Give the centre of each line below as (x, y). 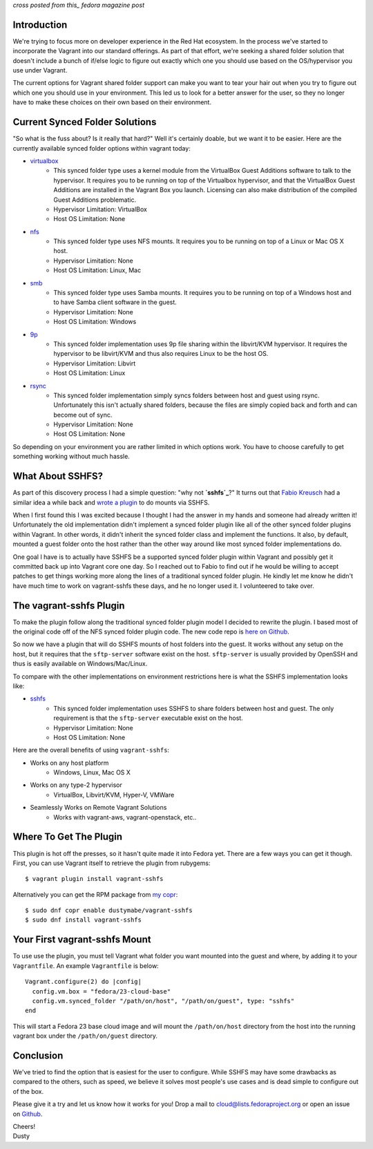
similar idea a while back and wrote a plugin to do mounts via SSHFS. (111, 502)
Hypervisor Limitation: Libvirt (95, 363)
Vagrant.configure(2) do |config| (83, 982)
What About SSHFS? (58, 476)
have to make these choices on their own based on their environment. (112, 102)
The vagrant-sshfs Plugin (69, 606)
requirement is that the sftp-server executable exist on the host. (148, 718)
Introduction (40, 25)
